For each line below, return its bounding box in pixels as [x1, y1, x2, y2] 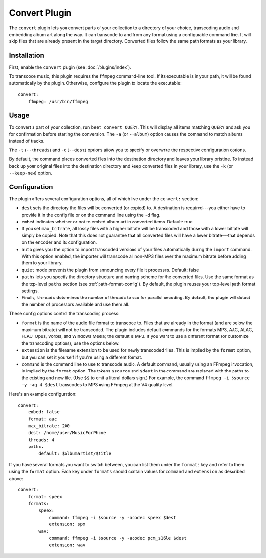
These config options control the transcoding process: [9, 311, 120, 317]
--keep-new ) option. [9, 170, 52, 176]
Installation [9, 51, 44, 60]
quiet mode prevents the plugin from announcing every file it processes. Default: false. [21, 267, 200, 273]
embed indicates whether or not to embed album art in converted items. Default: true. [21, 219, 194, 224]
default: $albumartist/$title [38, 450, 112, 456]
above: [9, 475, 23, 481]
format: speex [28, 494, 63, 499]
